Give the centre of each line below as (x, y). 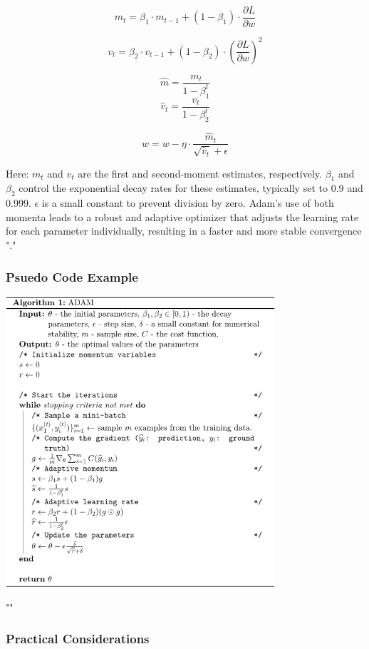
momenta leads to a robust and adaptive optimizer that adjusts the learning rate (182, 216)
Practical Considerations (78, 639)
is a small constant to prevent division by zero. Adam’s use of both (188, 203)
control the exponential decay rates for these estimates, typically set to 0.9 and (191, 188)
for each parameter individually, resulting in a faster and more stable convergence (184, 231)
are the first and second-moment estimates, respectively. (200, 173)
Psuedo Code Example (72, 276)
